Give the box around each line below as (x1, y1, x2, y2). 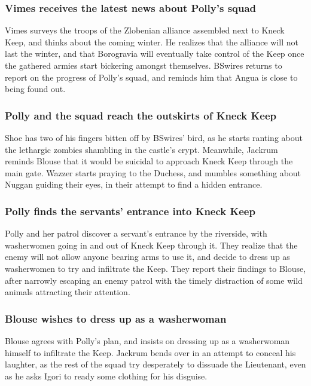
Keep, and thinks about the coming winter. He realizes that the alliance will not (5, 35, 299, 48)
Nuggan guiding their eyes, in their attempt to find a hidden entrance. (5, 178, 263, 191)
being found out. (5, 82, 66, 95)
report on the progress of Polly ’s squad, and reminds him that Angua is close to (5, 71, 298, 83)
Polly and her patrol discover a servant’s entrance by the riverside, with (5, 227, 267, 240)
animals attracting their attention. (5, 286, 130, 298)
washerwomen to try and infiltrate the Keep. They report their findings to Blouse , (5, 262, 306, 274)
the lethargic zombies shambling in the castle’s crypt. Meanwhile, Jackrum (5, 143, 278, 155)
